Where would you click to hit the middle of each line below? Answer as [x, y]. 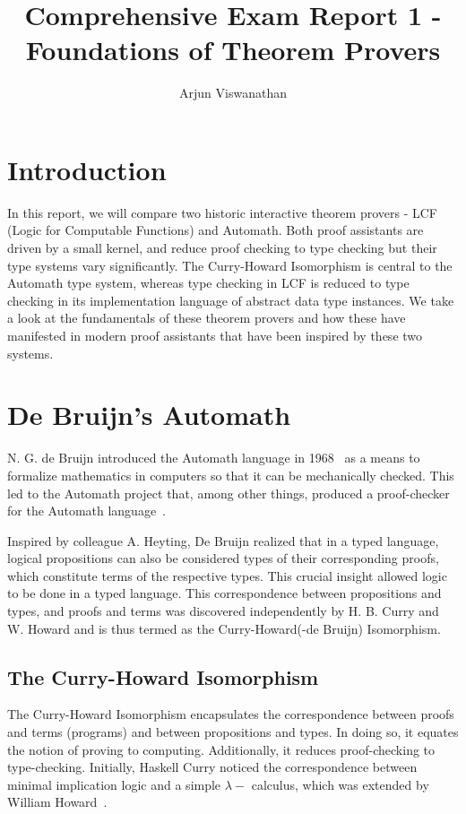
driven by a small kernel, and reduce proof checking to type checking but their [222, 248]
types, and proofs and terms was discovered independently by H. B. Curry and [223, 611]
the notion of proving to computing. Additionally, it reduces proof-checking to [221, 749]
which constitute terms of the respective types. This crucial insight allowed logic [227, 575]
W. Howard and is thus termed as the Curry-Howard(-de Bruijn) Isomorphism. [224, 628]
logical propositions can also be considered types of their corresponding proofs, [223, 558]
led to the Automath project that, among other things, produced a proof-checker [229, 493]
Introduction [87, 169]
